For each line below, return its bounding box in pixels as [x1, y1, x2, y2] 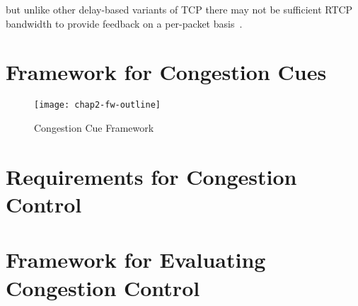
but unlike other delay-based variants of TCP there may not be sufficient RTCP [6, 2, 353, 16]
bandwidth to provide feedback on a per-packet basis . [6, 16, 243, 30]
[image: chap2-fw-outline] [34, 100, 161, 110]
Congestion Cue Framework [34, 120, 154, 135]
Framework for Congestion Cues [6, 57, 327, 86]
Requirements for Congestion [6, 161, 297, 191]
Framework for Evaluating [6, 245, 266, 274]
